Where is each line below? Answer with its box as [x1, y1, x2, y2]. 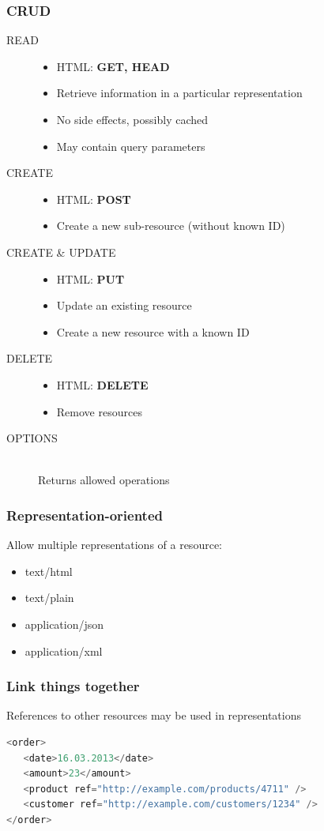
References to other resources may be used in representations [6, 707, 302, 724]
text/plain [24, 589, 74, 606]
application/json [24, 615, 104, 632]
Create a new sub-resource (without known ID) [56, 217, 285, 234]
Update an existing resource [56, 297, 192, 314]
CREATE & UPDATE [6, 243, 116, 260]
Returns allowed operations [38, 472, 170, 488]
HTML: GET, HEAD [56, 58, 170, 74]
